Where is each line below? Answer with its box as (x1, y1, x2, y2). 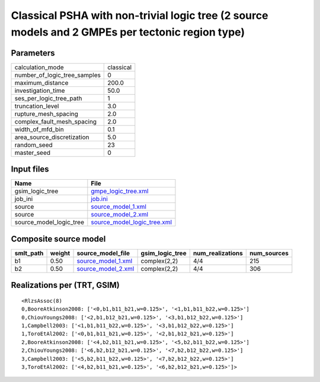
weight (50, 249, 71, 257)
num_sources (249, 249, 289, 257)
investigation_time (14, 86, 65, 95)
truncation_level (14, 102, 59, 110)
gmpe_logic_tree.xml (91, 187, 149, 195)
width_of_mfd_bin (14, 125, 65, 133)
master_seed (14, 148, 50, 157)
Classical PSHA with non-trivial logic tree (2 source (11, 9, 268, 22)
